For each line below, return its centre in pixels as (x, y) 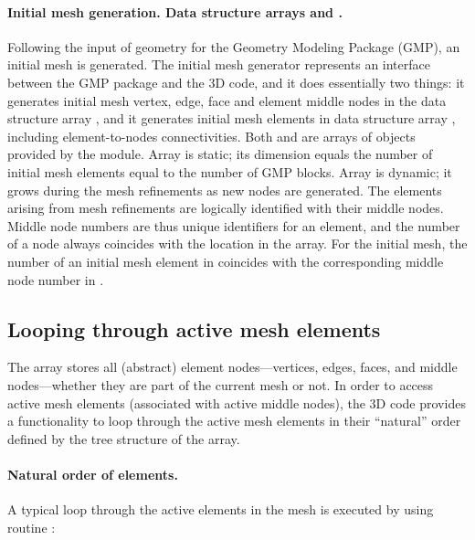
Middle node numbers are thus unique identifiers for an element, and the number (234, 225)
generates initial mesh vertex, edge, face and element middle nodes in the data (227, 100)
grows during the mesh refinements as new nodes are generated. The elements (225, 190)
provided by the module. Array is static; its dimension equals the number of (220, 154)
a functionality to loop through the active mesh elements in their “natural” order (234, 421)
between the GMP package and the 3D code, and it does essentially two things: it (236, 82)
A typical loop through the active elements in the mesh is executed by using (221, 509)
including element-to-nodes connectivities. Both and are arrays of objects (211, 136)
